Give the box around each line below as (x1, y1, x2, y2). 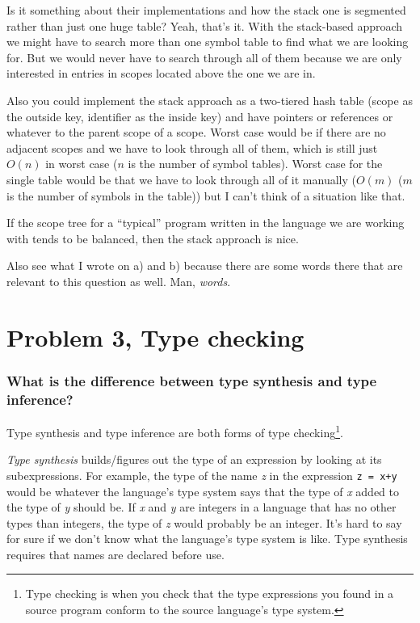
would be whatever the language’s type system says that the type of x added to (6, 482, 400, 499)
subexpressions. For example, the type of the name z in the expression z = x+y (6, 466, 397, 483)
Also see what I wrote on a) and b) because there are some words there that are (6, 257, 403, 274)
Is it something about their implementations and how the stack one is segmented (6, 2, 406, 18)
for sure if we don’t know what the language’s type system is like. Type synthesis (6, 530, 408, 547)
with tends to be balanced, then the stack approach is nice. (6, 229, 299, 246)
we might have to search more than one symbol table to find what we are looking (6, 33, 409, 50)
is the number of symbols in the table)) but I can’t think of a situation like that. (6, 187, 405, 204)
